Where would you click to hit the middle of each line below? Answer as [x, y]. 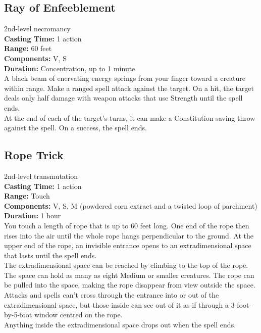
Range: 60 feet [28, 48]
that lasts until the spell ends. [50, 255]
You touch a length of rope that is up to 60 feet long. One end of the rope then [127, 225]
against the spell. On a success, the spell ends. [75, 128]
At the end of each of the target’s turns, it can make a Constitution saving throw [130, 117]
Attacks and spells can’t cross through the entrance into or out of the [112, 295]
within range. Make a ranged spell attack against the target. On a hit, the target [129, 88]
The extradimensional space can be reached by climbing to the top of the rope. [126, 265]
